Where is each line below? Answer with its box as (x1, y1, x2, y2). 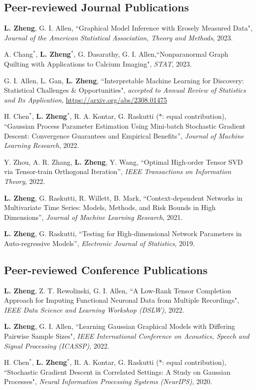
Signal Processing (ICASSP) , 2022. (4, 340, 110, 351)
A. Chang (4, 49, 33, 59)
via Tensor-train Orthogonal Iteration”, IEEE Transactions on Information (4, 166, 231, 177)
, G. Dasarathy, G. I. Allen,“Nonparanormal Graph (73, 49, 228, 59)
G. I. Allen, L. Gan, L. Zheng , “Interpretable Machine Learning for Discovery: (4, 75, 244, 85)
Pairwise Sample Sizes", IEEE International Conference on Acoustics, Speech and (4, 331, 250, 341)
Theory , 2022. (4, 176, 45, 186)
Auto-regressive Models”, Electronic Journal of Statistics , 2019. (4, 238, 195, 248)
